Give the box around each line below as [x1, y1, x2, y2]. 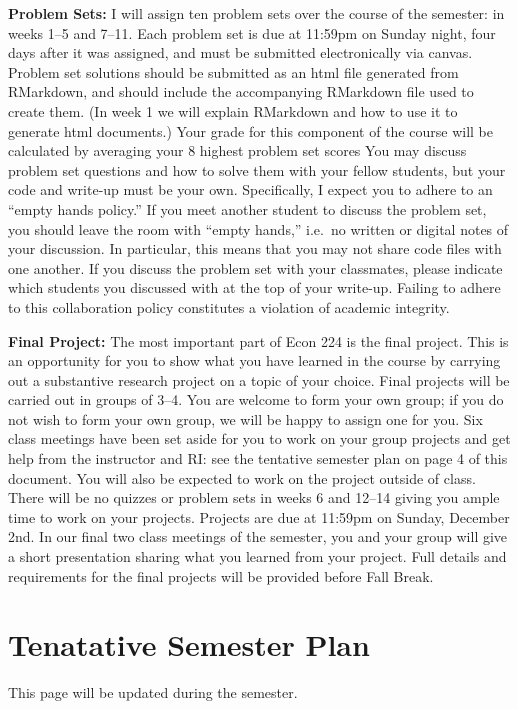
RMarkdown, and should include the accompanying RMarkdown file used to [8, 81, 474, 102]
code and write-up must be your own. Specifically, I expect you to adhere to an [8, 179, 493, 200]
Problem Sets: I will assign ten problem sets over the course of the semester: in [8, 3, 505, 23]
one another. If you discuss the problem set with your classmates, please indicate [8, 257, 503, 278]
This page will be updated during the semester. [8, 682, 298, 703]
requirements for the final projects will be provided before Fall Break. [8, 565, 434, 586]
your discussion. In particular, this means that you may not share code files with [8, 238, 502, 259]
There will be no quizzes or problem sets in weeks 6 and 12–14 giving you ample [8, 487, 500, 508]
